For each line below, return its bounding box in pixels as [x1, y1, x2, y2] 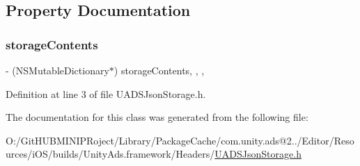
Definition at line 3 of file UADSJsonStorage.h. [6, 86, 206, 101]
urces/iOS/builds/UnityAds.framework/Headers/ [6, 147, 215, 161]
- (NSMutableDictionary [6, 63, 109, 77]
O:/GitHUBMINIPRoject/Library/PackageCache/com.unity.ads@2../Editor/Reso [6, 133, 354, 147]
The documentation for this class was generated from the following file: [6, 110, 308, 124]
